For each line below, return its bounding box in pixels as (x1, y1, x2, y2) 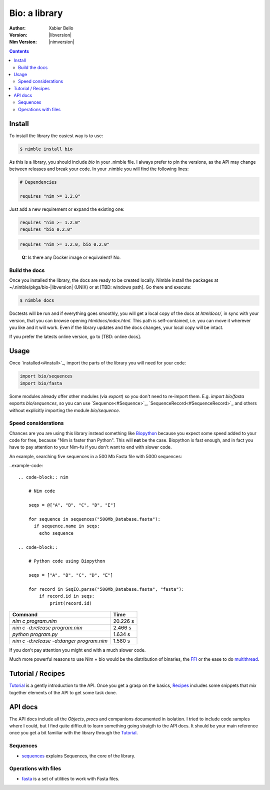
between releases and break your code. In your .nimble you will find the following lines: (9, 166, 189, 172)
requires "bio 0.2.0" (19, 227, 73, 232)
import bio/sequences (19, 373, 73, 379)
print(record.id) (49, 600, 92, 606)
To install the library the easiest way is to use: (9, 133, 103, 139)
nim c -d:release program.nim (12, 624, 82, 631)
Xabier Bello (48, 25, 73, 31)
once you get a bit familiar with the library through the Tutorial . (9, 730, 138, 736)
